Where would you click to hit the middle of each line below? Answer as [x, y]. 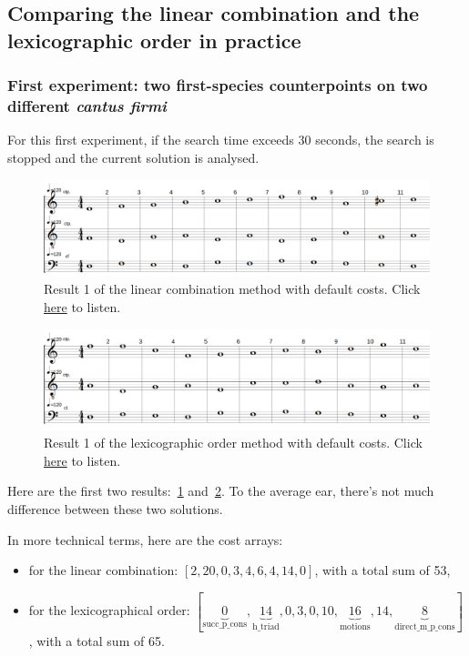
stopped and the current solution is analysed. [133, 157]
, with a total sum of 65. [97, 640]
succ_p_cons [225, 625]
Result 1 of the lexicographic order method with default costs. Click [233, 443]
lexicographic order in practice [154, 40]
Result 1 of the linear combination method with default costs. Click [232, 289]
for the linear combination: [103, 570]
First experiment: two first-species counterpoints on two [218, 85]
